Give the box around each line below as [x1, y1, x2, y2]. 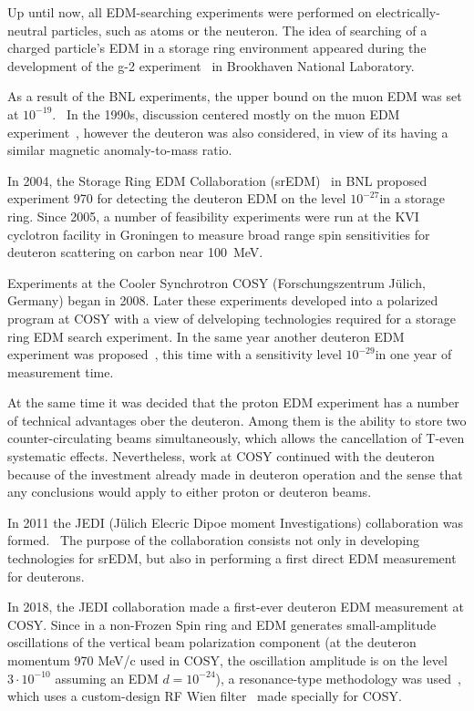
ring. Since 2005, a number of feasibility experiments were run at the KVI [7, 206, 419, 225]
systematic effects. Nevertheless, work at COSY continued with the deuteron [7, 447, 435, 466]
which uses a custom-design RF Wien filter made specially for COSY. [7, 686, 402, 706]
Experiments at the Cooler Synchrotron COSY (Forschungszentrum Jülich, [7, 273, 426, 292]
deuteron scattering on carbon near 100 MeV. [7, 242, 263, 262]
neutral [7, 20, 47, 39]
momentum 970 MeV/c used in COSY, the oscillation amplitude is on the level [7, 651, 448, 669]
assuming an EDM [55, 668, 159, 687]
